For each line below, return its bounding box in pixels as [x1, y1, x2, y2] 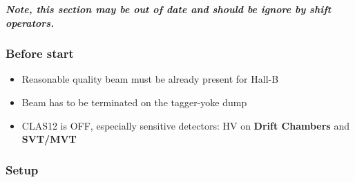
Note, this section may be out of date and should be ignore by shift [6, 2, 332, 16]
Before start [6, 45, 74, 62]
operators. [6, 15, 55, 30]
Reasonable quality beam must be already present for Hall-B [21, 72, 279, 86]
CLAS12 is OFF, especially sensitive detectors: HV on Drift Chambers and [21, 118, 349, 132]
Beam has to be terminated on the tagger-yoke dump [21, 95, 247, 109]
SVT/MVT [21, 132, 77, 146]
